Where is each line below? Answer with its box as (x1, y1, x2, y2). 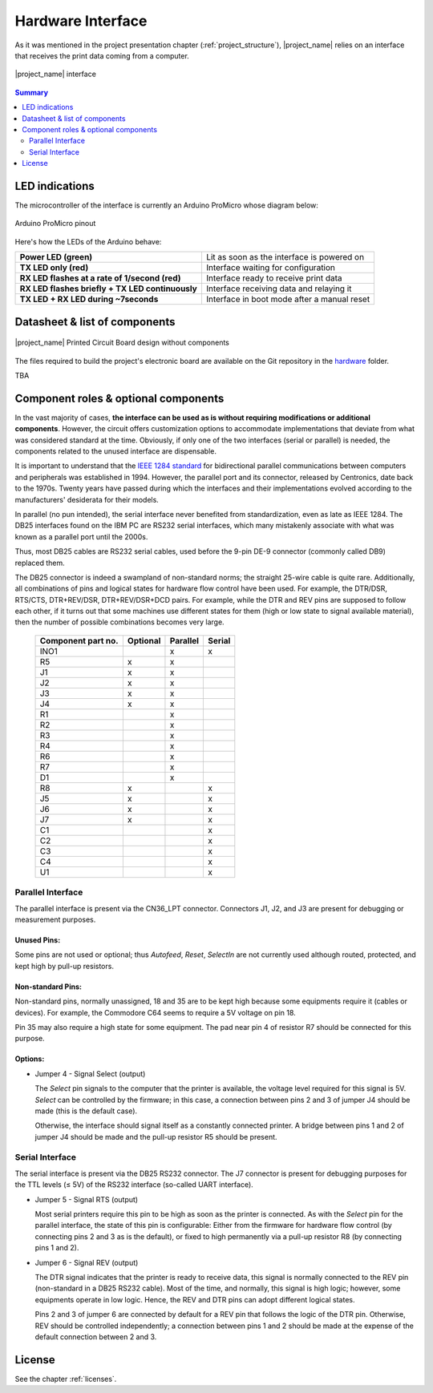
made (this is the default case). (34, 1106, 138, 1116)
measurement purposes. (14, 915, 96, 925)
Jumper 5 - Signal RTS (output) (34, 1194, 139, 1204)
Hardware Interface (14, 12, 148, 30)
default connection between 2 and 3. (34, 1331, 157, 1342)
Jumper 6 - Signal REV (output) (34, 1258, 139, 1267)
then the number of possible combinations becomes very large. (14, 617, 225, 627)
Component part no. (39, 635, 119, 646)
